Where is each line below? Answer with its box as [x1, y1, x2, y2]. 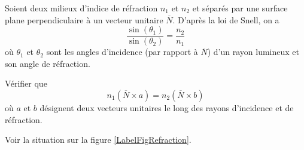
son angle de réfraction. [5, 57, 90, 69]
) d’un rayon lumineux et [207, 45, 299, 58]
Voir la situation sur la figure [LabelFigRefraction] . [5, 133, 191, 146]
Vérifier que [5, 77, 47, 90]
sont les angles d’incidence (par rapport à [46, 45, 198, 58]
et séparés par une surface [192, 2, 288, 14]
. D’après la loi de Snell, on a [172, 13, 279, 26]
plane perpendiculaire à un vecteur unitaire [5, 13, 163, 26]
